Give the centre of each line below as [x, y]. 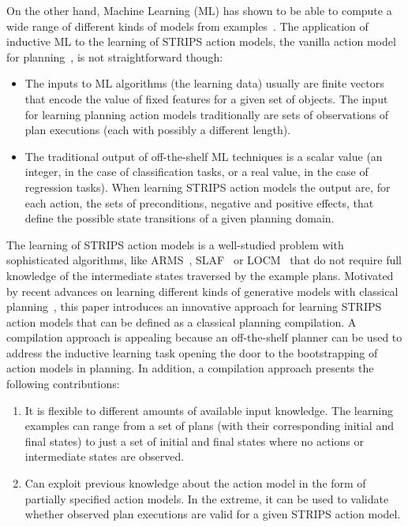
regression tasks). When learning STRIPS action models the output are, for [208, 187]
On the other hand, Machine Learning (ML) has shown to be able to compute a [199, 10]
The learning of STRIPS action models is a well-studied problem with [175, 244]
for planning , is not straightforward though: [115, 56]
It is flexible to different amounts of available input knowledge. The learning [209, 410]
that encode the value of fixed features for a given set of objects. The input [206, 98]
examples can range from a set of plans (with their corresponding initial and [209, 426]
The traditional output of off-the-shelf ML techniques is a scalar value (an [204, 156]
